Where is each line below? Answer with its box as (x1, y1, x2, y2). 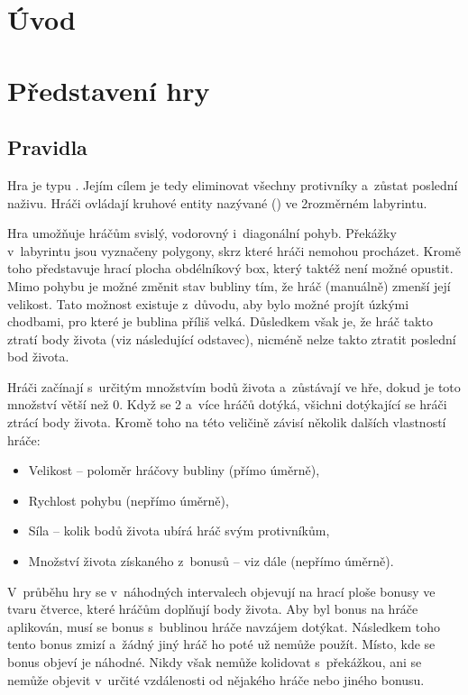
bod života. (7, 347, 69, 366)
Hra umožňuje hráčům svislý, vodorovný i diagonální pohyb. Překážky (7, 224, 397, 242)
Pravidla (7, 133, 87, 161)
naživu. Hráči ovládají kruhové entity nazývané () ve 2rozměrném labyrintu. (7, 193, 427, 212)
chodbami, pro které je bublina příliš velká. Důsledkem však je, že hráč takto (7, 312, 433, 331)
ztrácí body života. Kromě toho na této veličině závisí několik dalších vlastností (7, 413, 446, 432)
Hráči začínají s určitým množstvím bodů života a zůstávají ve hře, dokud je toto (7, 377, 461, 396)
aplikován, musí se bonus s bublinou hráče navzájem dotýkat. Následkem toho (7, 617, 440, 636)
